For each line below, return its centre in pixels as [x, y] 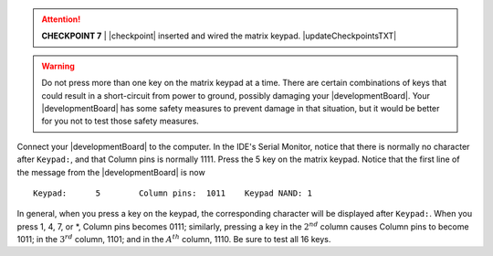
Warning [58, 66]
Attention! [61, 19]
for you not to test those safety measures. [121, 121]
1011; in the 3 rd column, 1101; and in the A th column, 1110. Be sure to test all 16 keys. [174, 239]
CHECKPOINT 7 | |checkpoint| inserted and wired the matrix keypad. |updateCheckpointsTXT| [219, 36]
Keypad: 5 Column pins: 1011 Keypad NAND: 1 [173, 193]
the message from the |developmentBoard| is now [111, 172]
